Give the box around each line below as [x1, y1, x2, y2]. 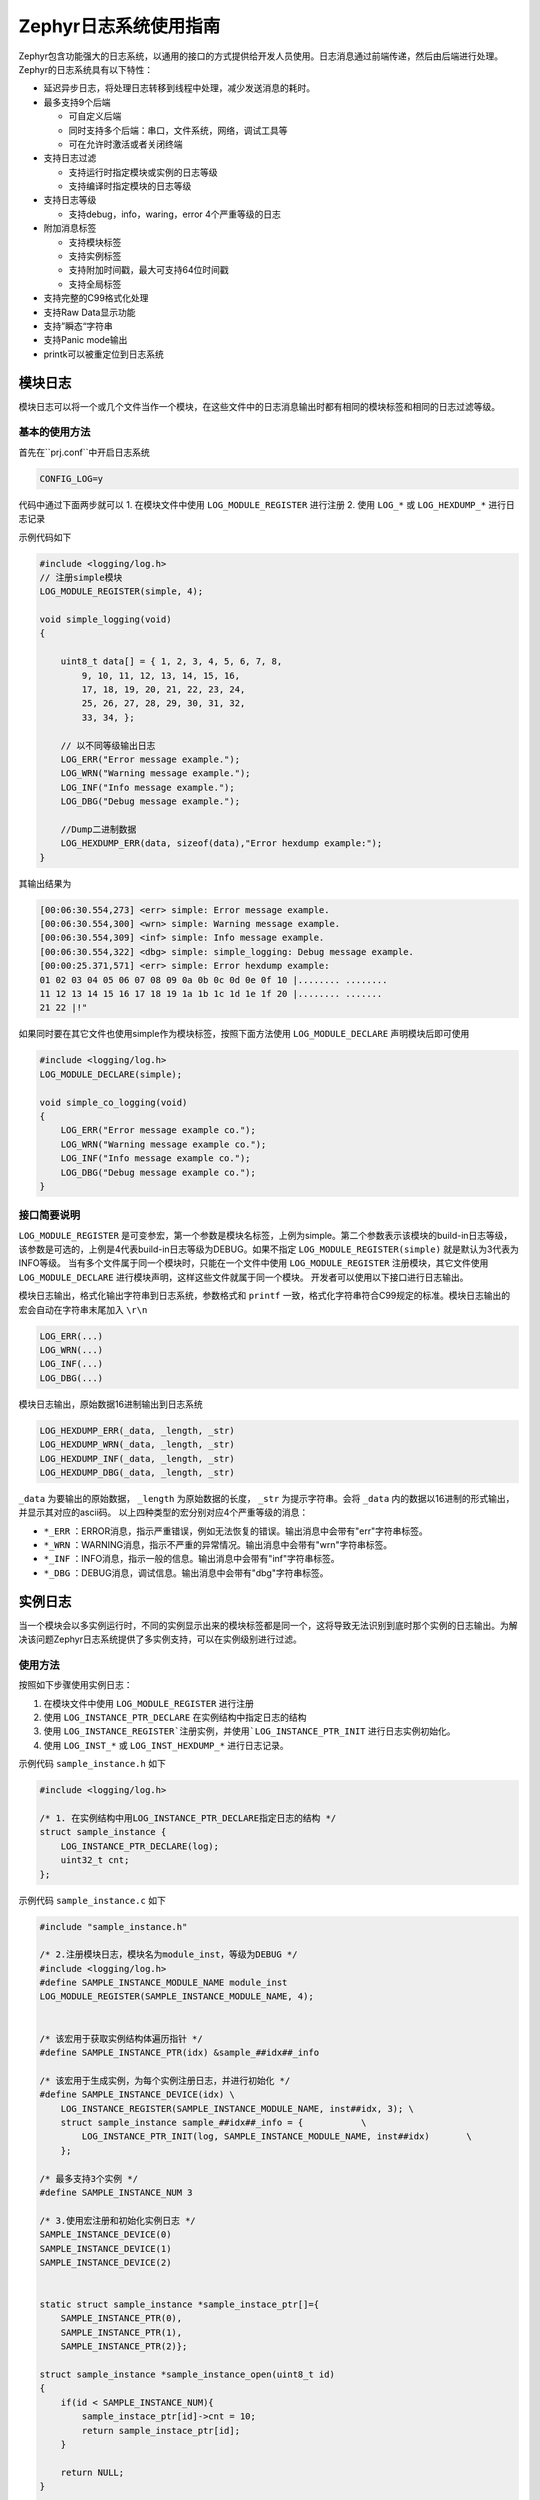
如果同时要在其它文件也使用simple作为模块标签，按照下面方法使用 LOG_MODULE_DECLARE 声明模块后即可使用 [18, 1028, 470, 1040]
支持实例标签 [68, 250, 122, 262]
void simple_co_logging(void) [39, 1096, 188, 1108]
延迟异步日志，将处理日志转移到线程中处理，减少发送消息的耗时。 [43, 82, 315, 94]
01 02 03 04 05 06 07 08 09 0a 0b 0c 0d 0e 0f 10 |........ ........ [39, 974, 388, 985]
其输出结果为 [18, 877, 72, 889]
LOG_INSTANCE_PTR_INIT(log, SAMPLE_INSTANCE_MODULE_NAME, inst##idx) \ [81, 2131, 472, 2142]
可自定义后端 [68, 110, 122, 122]
